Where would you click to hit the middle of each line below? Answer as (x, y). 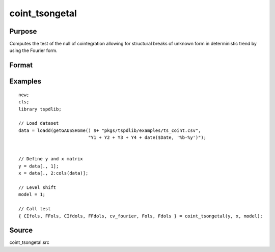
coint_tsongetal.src (29, 242)
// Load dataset (39, 123)
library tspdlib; (40, 109)
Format (21, 65)
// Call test (35, 209)
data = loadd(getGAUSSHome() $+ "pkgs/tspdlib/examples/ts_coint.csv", (110, 130)
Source (21, 230)
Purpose (23, 31)
